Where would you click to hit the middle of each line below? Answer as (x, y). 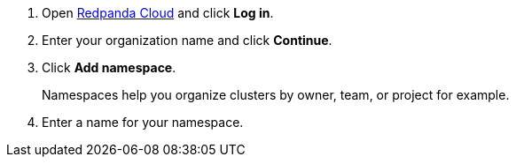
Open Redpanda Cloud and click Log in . (158, 13)
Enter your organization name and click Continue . (187, 40)
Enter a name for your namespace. (143, 122)
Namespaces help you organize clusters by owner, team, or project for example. (276, 95)
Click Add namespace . (109, 67)
